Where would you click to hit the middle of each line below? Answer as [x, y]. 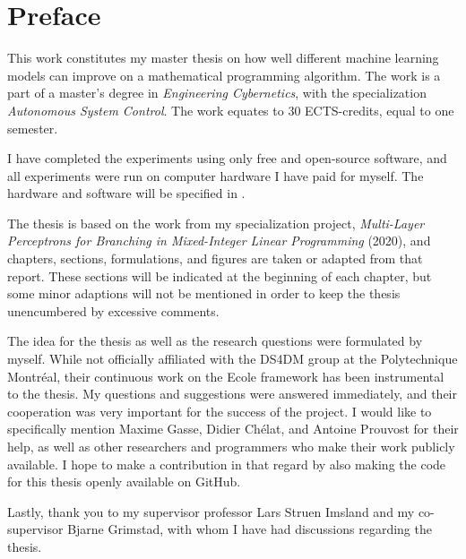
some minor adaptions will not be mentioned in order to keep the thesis [204, 293]
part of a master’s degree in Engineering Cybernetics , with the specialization [217, 93]
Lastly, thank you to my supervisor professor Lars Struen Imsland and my [211, 511]
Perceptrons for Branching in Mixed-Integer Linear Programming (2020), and [219, 241]
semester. [33, 128]
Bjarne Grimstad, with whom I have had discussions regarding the [250, 529]
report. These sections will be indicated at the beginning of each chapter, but [220, 275]
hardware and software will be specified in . [126, 193]
